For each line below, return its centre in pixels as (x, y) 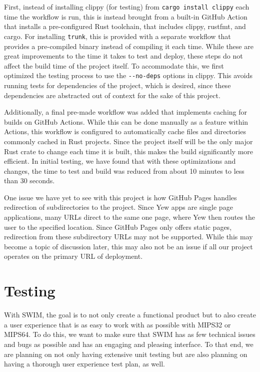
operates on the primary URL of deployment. (73, 256)
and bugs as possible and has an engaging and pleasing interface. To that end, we (129, 344)
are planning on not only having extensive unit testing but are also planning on (126, 354)
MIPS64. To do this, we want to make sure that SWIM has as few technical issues (130, 334)
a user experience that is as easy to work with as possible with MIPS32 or (117, 324)
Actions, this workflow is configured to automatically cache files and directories (125, 131)
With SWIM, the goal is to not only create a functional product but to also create (130, 315)
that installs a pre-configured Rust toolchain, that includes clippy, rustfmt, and (125, 26)
